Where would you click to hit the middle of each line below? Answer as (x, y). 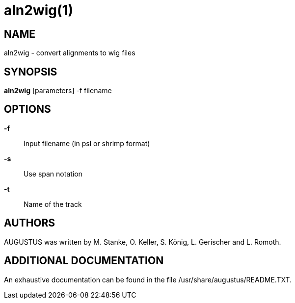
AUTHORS (30, 223)
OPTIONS (27, 109)
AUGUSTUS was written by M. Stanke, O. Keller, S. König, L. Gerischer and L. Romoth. (143, 242)
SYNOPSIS (31, 72)
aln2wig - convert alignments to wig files (70, 53)
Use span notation (53, 174)
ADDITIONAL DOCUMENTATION (84, 261)
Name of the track (53, 204)
